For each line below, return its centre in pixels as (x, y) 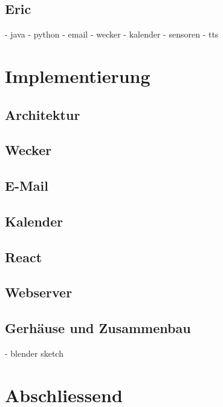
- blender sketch (34, 353)
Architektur (43, 114)
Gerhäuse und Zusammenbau (98, 328)
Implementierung (78, 75)
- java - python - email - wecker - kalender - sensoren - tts (112, 34)
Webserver (39, 292)
